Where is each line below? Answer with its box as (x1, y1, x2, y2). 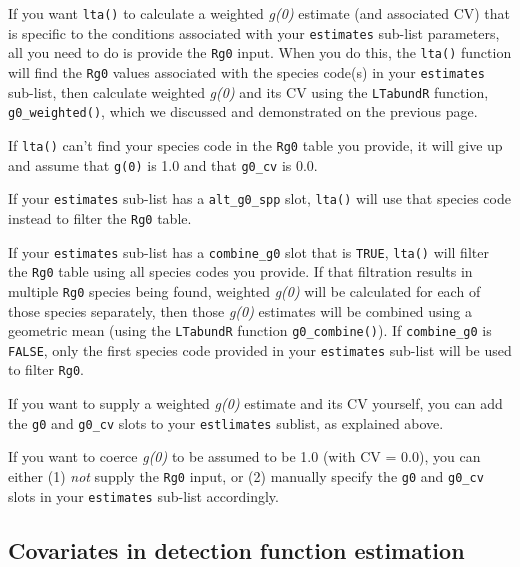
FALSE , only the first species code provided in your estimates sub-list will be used (8, 339, 512, 360)
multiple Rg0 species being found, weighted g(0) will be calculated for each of (8, 280, 481, 301)
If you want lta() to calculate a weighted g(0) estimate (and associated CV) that (8, 3, 511, 23)
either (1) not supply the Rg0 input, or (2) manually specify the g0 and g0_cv (8, 465, 484, 486)
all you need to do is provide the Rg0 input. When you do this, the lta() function (8, 42, 512, 63)
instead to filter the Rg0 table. (8, 207, 192, 228)
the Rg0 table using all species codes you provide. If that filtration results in (8, 261, 473, 282)
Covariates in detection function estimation (8, 534, 465, 565)
